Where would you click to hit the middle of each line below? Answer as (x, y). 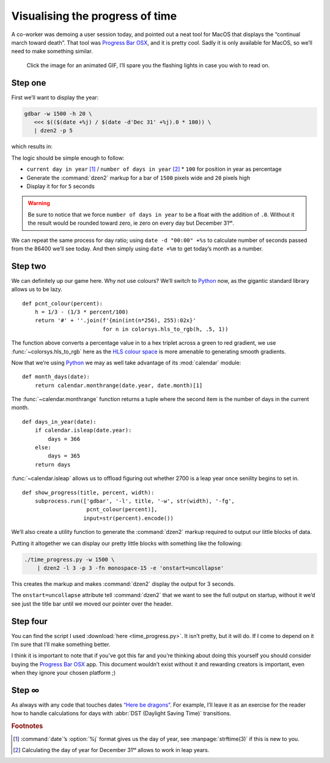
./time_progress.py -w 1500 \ (69, 559)
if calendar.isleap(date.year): (83, 430)
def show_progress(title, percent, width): (88, 492)
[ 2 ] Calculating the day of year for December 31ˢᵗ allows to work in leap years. (111, 750)
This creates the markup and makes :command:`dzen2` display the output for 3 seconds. (123, 584)
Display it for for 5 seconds (61, 186)
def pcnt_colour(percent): (63, 303)
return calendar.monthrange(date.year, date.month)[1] (119, 385)
